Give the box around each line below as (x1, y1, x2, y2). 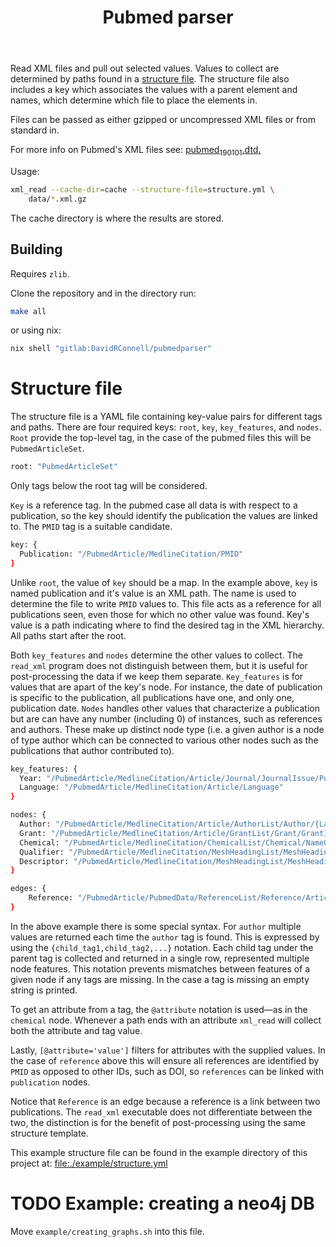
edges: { (10, 884, 47, 894)
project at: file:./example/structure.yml (10, 1157, 168, 1169)
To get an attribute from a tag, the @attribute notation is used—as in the (10, 1003, 308, 1015)
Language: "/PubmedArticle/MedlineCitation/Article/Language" (19, 782, 284, 793)
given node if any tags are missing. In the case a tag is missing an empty (10, 973, 310, 985)
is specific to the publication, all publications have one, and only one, (10, 691, 295, 703)
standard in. (10, 124, 60, 136)
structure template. (10, 1127, 89, 1139)
